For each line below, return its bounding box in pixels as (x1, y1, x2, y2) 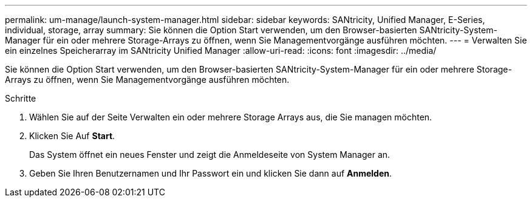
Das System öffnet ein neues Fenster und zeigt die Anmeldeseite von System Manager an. (29, 149, 390, 160)
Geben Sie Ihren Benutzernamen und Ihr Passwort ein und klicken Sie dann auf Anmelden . (29, 168, 392, 178)
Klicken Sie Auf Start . (29, 131, 115, 141)
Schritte (5, 93, 36, 103)
